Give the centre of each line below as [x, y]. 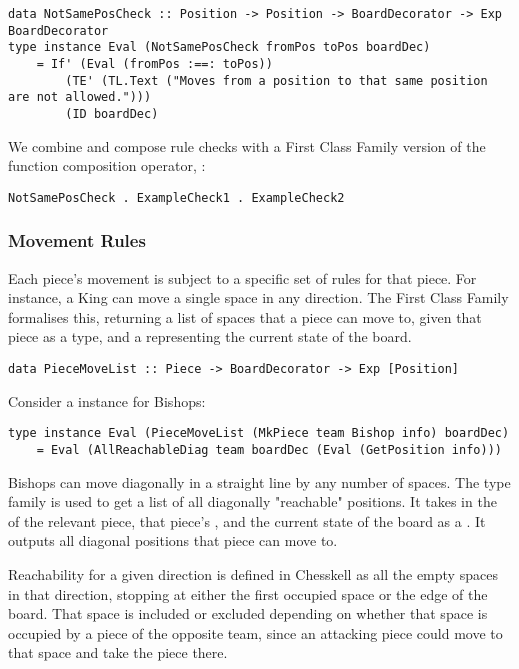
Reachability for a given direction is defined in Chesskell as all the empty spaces [253, 573]
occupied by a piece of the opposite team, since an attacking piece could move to [255, 632]
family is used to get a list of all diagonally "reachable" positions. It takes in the [252, 501]
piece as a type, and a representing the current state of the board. [210, 336]
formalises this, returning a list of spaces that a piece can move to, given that [245, 316]
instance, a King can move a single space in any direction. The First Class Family [258, 297]
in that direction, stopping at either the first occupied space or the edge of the [248, 593]
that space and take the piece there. [118, 652]
